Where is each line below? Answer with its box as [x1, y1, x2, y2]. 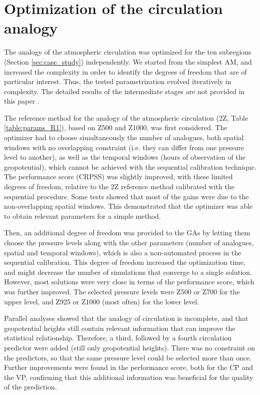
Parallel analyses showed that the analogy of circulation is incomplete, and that [4, 313, 248, 323]
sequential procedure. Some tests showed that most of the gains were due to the [4, 191, 249, 201]
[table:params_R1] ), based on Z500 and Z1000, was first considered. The [4, 122, 227, 133]
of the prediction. [4, 381, 57, 392]
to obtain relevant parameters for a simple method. [4, 210, 161, 221]
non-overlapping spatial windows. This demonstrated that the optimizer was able [4, 201, 253, 211]
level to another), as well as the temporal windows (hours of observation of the [4, 152, 245, 162]
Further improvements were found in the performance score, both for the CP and [4, 362, 253, 372]
